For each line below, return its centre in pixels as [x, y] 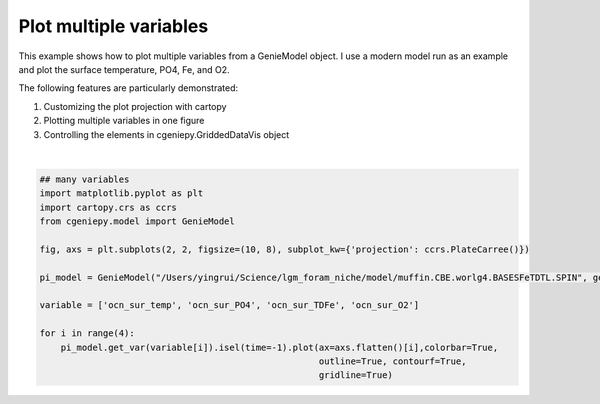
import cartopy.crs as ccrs [108, 207]
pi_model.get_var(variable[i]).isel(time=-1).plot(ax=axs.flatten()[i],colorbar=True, [279, 347]
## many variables [84, 179]
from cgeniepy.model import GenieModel [137, 221]
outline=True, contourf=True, [392, 361]
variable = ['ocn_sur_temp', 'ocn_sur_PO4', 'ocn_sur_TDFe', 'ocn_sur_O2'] [229, 305]
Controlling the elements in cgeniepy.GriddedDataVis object [166, 134]
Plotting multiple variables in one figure [124, 121]
